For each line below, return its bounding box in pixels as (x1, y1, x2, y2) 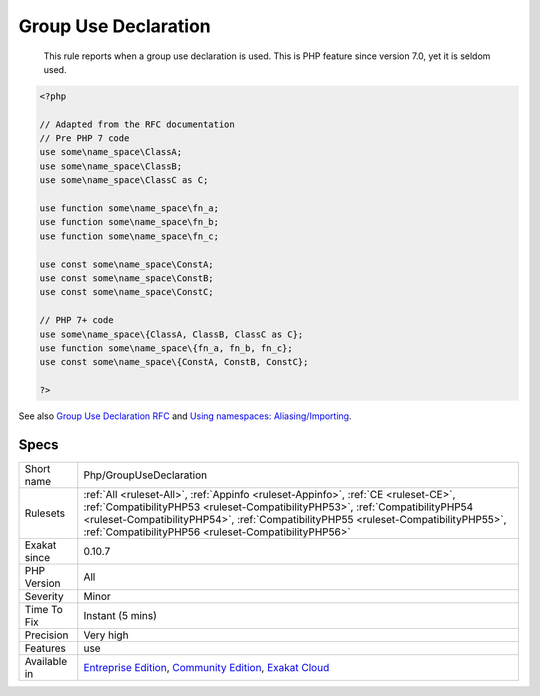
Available (24, 655, 68, 669)
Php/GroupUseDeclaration (83, 468, 208, 482)
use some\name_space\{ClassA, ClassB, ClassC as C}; (39, 328, 304, 340)
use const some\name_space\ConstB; (39, 273, 214, 284)
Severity (24, 590, 64, 604)
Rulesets (24, 506, 65, 520)
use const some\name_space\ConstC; (39, 286, 214, 298)
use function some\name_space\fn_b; (39, 216, 220, 228)
